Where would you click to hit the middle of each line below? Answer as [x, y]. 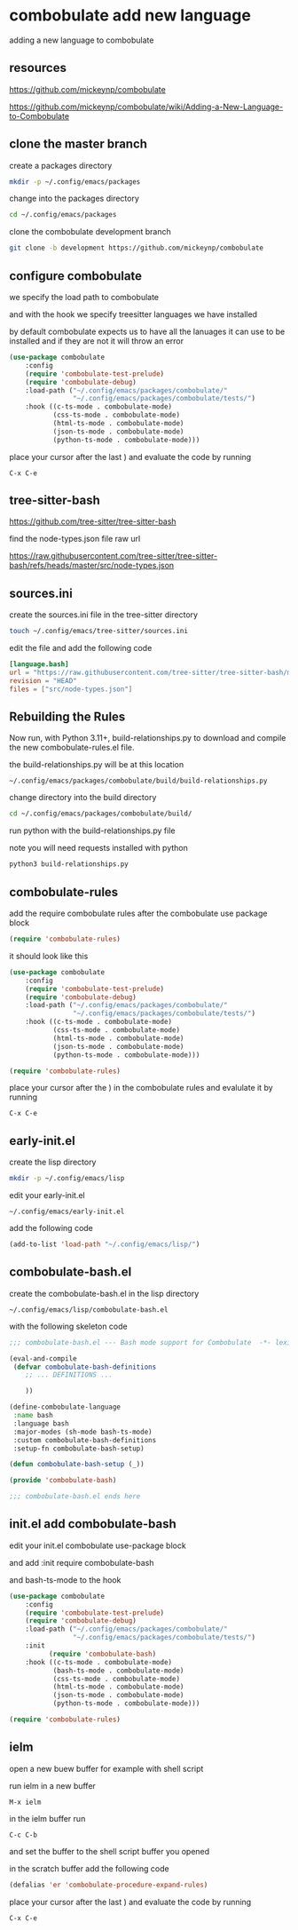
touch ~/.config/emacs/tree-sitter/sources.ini [99, 631]
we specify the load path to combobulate [84, 297]
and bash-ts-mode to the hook [65, 1580]
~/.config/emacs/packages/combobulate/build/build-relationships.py [138, 781]
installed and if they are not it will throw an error [97, 341]
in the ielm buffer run [47, 1818]
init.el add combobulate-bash [93, 1524]
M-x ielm [25, 1802]
